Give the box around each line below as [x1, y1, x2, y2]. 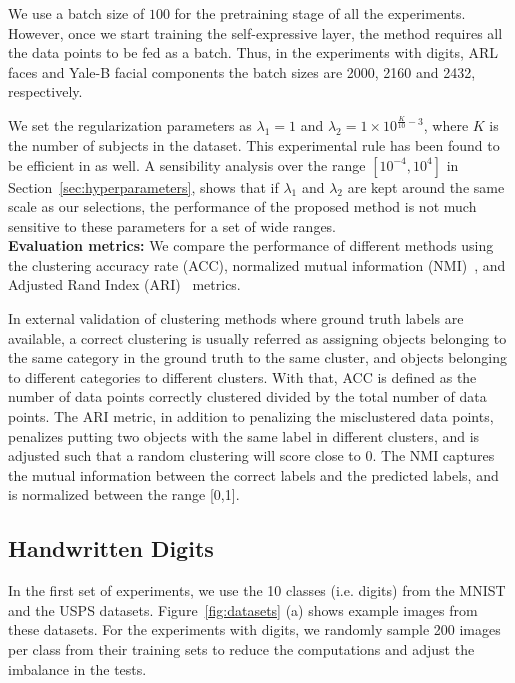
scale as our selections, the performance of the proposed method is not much [8, 196, 477, 217]
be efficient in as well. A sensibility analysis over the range [8, 154, 366, 175]
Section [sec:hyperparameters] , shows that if [8, 176, 279, 197]
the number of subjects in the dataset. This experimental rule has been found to [8, 134, 500, 155]
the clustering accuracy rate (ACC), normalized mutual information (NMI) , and [8, 254, 506, 275]
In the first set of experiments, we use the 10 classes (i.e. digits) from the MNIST [8, 580, 506, 601]
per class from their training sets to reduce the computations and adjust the [8, 639, 475, 659]
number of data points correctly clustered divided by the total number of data [8, 386, 487, 407]
